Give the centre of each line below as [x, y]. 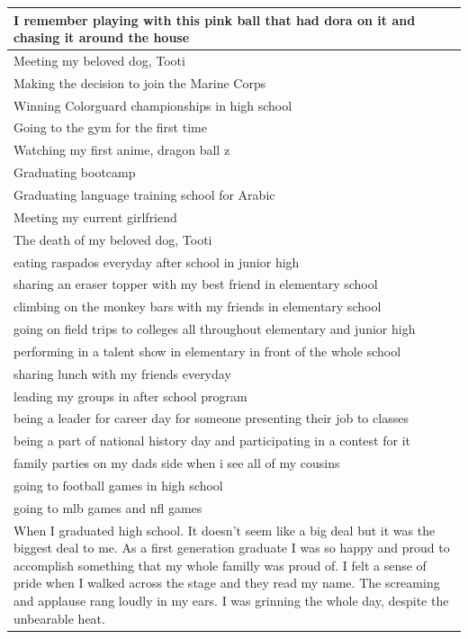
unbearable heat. [59, 618]
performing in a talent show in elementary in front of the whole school [207, 351]
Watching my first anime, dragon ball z [122, 150]
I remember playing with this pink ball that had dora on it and [215, 19]
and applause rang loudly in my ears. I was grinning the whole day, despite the [231, 601]
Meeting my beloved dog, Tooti [99, 60]
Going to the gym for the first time [110, 127]
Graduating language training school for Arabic [144, 194]
